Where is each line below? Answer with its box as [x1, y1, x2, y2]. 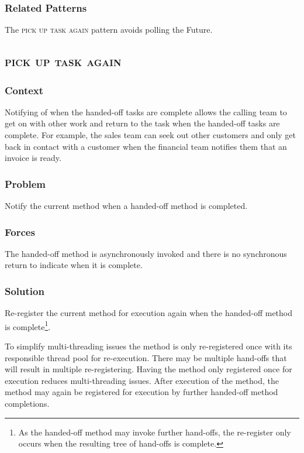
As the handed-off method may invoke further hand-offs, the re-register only [18, 425, 291, 438]
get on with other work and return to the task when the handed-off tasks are [5, 117, 280, 129]
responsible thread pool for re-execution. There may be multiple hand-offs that [5, 351, 287, 363]
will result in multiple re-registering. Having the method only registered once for [5, 363, 292, 375]
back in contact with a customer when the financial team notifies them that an [5, 140, 287, 152]
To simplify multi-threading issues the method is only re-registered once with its [5, 340, 292, 352]
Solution [5, 283, 44, 298]
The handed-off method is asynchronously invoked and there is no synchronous [5, 247, 287, 259]
